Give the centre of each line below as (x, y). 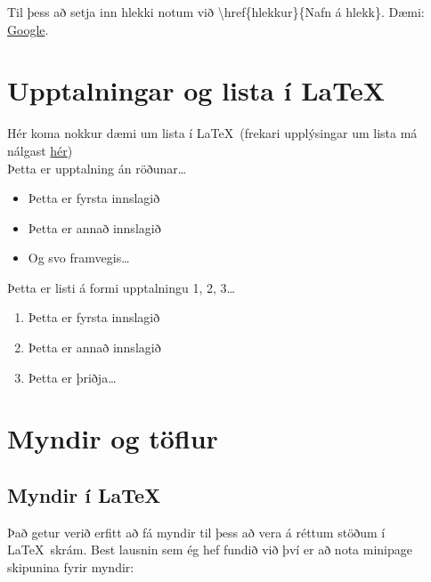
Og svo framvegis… (79, 258)
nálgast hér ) (40, 150)
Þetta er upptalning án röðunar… (97, 168)
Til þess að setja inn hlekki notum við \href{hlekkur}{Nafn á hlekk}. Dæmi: (216, 12)
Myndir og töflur (113, 438)
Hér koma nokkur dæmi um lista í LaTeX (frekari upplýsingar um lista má (212, 133)
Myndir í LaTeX (84, 495)
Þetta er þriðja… (72, 377)
